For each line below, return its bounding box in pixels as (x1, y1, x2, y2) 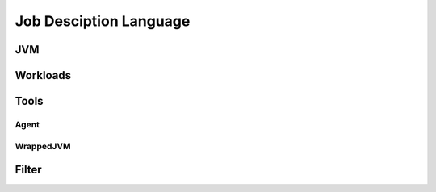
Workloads (15, 69, 72, 82)
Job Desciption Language (15, 12, 191, 30)
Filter (15, 163, 42, 177)
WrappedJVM (15, 140, 72, 152)
